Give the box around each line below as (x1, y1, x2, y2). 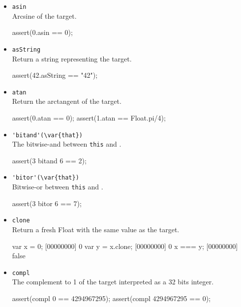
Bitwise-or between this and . (12, 182, 103, 192)
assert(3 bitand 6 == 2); (12, 155, 87, 165)
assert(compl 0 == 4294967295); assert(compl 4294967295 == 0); (12, 293, 211, 304)
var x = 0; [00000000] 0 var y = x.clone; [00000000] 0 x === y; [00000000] (12, 241, 238, 251)
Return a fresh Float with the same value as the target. (12, 224, 180, 234)
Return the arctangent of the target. (12, 96, 121, 106)
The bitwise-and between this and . (12, 139, 121, 149)
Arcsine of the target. (12, 10, 77, 21)
